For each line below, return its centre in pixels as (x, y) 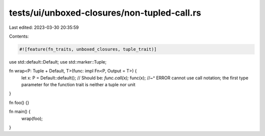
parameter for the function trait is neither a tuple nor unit (79, 85)
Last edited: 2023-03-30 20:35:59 (44, 27)
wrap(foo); (32, 118)
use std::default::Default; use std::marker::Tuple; (58, 62)
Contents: (19, 36)
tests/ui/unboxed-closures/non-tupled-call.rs (105, 13)
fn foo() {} (19, 102)
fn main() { (20, 112)
